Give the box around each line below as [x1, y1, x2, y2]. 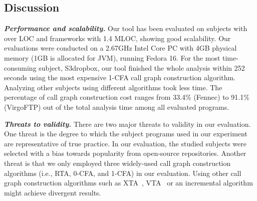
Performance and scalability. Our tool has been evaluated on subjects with [4, 23, 247, 34]
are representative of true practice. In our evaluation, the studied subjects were [4, 138, 246, 148]
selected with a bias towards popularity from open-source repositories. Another [4, 148, 246, 158]
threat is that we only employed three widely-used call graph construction [4, 157, 231, 168]
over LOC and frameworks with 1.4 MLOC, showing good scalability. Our [4, 33, 231, 43]
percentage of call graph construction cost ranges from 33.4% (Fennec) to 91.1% [4, 92, 249, 102]
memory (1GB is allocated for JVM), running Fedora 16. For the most [4, 52, 220, 63]
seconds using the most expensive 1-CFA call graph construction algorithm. [4, 72, 235, 83]
